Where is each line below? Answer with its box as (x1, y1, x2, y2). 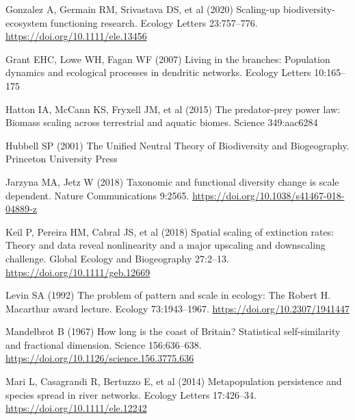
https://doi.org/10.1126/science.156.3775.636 (5, 351, 194, 365)
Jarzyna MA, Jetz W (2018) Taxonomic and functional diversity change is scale (5, 174, 339, 188)
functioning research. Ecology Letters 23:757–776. (50, 15, 258, 29)
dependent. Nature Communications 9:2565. (5, 188, 189, 202)
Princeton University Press (5, 151, 118, 166)
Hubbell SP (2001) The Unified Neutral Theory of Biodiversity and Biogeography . (5, 138, 350, 152)
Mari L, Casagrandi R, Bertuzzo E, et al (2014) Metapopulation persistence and (5, 374, 342, 388)
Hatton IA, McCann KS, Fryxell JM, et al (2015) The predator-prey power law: (5, 101, 341, 116)
